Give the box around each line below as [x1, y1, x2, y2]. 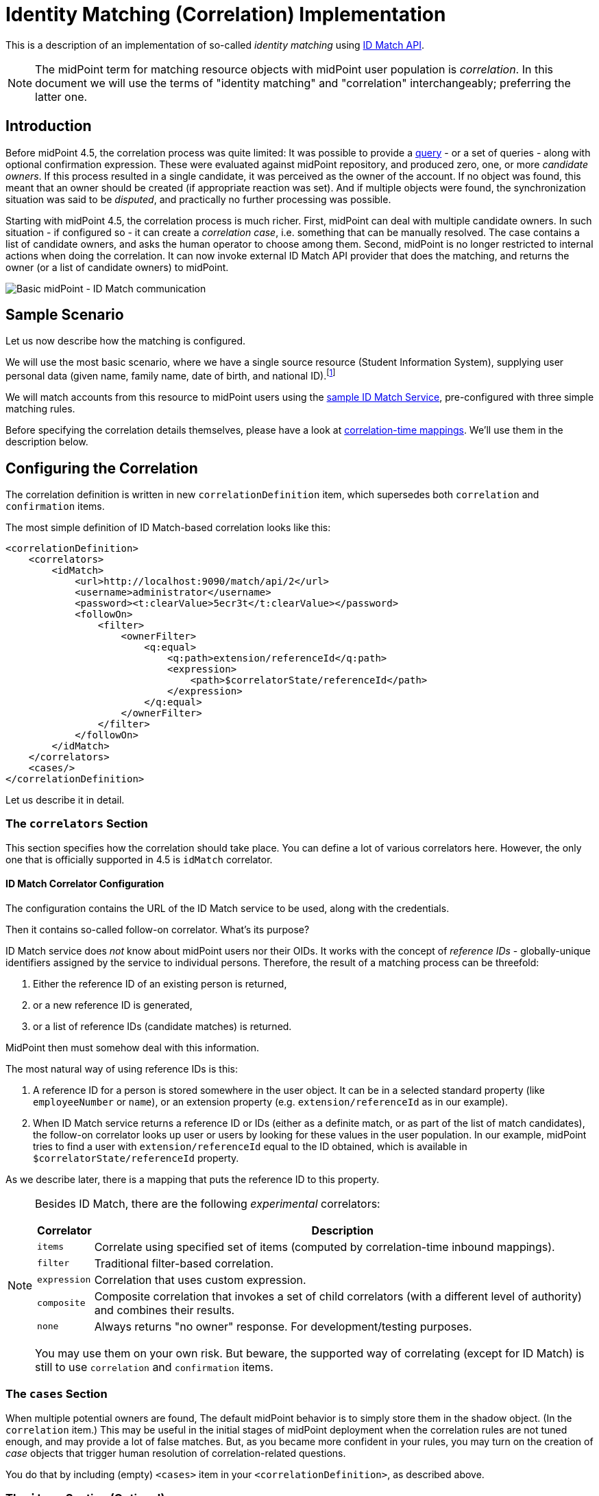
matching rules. [5, 403, 75, 415]
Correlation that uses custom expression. [94, 1272, 306, 1287]
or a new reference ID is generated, [33, 998, 193, 1011]
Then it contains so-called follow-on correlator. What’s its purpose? [5, 923, 310, 935]
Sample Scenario [5, 306, 124, 324]
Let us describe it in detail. [5, 793, 125, 806]
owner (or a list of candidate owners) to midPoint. [5, 261, 229, 273]
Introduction [5, 117, 92, 135]
